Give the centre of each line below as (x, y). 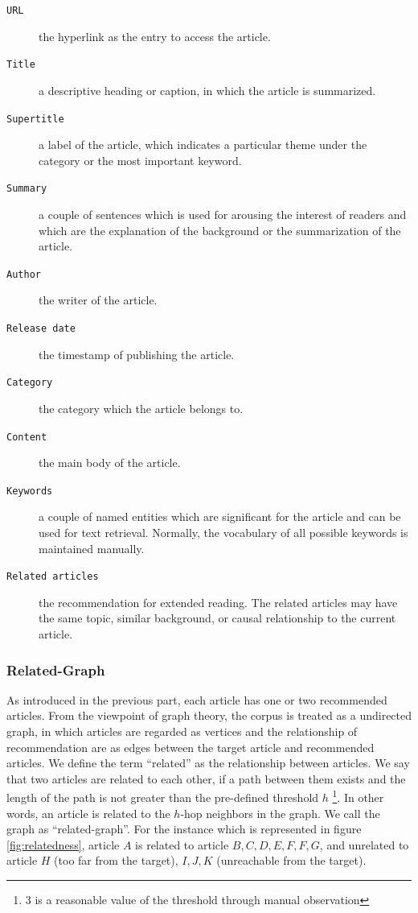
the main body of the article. (110, 463)
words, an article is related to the (88, 813)
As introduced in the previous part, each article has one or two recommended (197, 699)
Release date (41, 329)
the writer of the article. (98, 300)
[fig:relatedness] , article (63, 844)
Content (27, 437)
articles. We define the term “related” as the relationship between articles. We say (208, 763)
